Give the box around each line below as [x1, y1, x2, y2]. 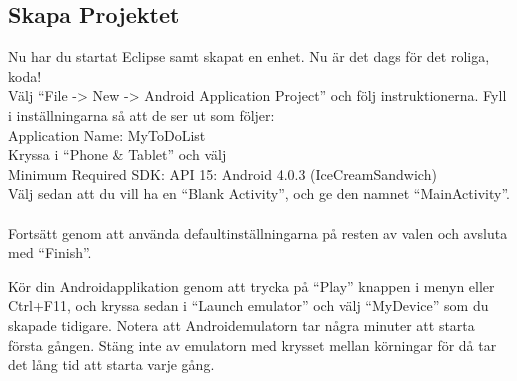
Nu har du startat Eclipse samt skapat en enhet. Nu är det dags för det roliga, [8, 46, 490, 67]
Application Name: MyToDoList [8, 124, 206, 145]
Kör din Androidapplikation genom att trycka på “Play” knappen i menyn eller [8, 275, 495, 296]
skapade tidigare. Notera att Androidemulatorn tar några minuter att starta [8, 314, 475, 335]
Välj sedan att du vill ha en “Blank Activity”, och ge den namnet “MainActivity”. [8, 183, 510, 204]
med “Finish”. [8, 242, 92, 263]
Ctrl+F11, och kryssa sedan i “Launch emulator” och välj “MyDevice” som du [8, 295, 489, 316]
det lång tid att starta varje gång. [8, 354, 215, 375]
